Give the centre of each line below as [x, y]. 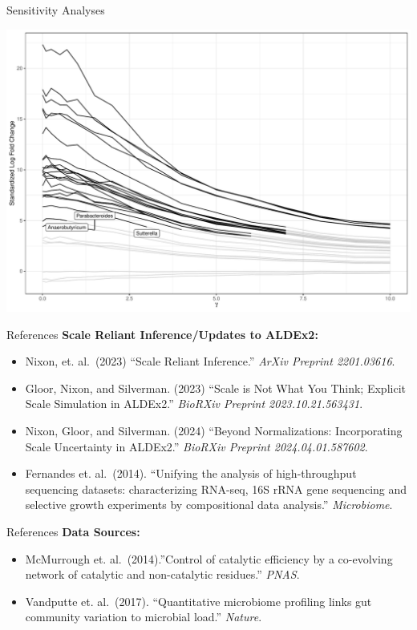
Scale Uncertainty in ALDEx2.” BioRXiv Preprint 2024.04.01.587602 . [196, 446]
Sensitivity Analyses [56, 10]
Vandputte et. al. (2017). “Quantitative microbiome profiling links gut [198, 601]
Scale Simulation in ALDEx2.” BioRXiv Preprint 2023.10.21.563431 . [194, 404]
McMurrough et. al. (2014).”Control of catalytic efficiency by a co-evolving [209, 558]
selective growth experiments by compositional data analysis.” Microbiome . [209, 505]
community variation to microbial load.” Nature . [144, 617]
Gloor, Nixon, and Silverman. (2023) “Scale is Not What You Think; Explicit [215, 388]
